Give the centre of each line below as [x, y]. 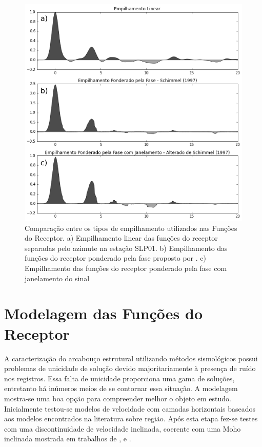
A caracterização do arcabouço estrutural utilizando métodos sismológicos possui [131, 358]
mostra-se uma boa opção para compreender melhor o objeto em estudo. [118, 398]
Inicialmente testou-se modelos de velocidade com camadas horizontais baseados [130, 408]
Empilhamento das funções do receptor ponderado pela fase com [126, 268]
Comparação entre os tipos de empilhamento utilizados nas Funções [131, 228]
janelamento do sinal [57, 278]
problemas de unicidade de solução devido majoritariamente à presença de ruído [130, 368]
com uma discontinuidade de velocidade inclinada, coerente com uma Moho [123, 428]
